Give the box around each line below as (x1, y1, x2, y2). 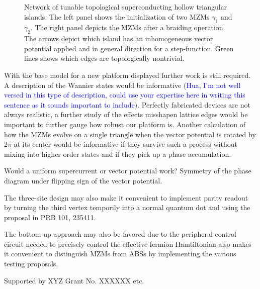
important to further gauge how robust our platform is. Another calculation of (4, 119, 245, 129)
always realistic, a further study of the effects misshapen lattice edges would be (4, 109, 248, 120)
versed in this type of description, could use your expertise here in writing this (4, 89, 245, 100)
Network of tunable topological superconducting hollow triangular (24, 2, 227, 12)
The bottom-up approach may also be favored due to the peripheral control (4, 229, 236, 239)
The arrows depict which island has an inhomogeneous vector (24, 33, 213, 44)
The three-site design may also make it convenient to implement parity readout (4, 192, 248, 203)
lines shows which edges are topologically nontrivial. (24, 53, 185, 63)
